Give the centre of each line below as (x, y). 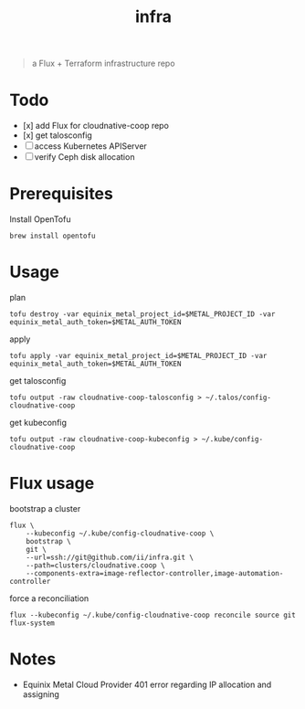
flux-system (32, 623)
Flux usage (52, 484)
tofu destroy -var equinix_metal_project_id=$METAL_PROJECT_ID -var (142, 314)
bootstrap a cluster (45, 508)
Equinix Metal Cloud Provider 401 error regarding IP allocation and (147, 684)
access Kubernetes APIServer (91, 146)
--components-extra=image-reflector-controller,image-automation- (155, 573)
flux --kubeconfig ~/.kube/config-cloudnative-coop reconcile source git (153, 615)
